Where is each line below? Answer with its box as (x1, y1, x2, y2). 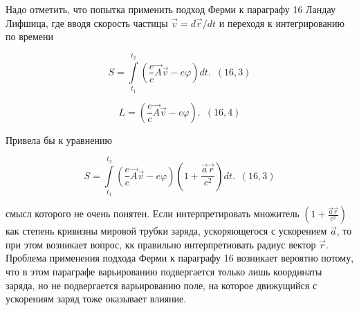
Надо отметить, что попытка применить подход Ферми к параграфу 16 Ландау (6, 2, 335, 16)
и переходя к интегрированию (219, 15, 345, 30)
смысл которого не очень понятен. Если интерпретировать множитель (6, 206, 300, 221)
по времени (6, 29, 54, 44)
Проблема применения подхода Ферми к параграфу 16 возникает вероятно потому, (6, 250, 354, 265)
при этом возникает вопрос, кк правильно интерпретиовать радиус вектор (6, 237, 316, 251)
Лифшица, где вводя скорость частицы (6, 15, 168, 30)
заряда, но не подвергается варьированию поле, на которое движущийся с (6, 277, 317, 292)
